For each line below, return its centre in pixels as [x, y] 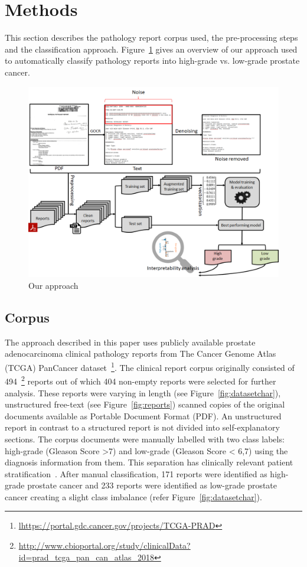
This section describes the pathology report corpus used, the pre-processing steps [151, 38]
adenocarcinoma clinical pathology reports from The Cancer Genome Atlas [141, 353]
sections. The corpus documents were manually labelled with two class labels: [145, 439]
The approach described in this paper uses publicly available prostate [130, 342]
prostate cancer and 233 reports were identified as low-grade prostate [152, 485]
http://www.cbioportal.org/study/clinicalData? [104, 545]
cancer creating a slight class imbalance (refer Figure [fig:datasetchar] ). [133, 496]
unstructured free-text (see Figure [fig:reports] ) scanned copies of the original [145, 404]
